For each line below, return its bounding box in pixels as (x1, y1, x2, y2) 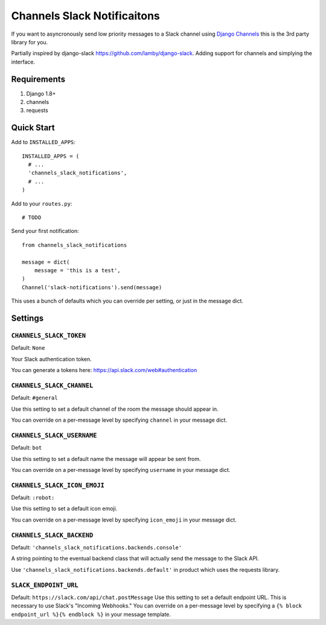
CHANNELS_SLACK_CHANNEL (11, 381, 94, 390)
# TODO (22, 214, 42, 221)
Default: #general (11, 394, 58, 402)
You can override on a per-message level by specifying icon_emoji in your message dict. (11, 516, 237, 523)
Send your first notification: (11, 227, 80, 235)
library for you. (11, 38, 48, 45)
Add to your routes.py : (11, 200, 72, 207)
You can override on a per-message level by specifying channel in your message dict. (11, 416, 228, 424)
